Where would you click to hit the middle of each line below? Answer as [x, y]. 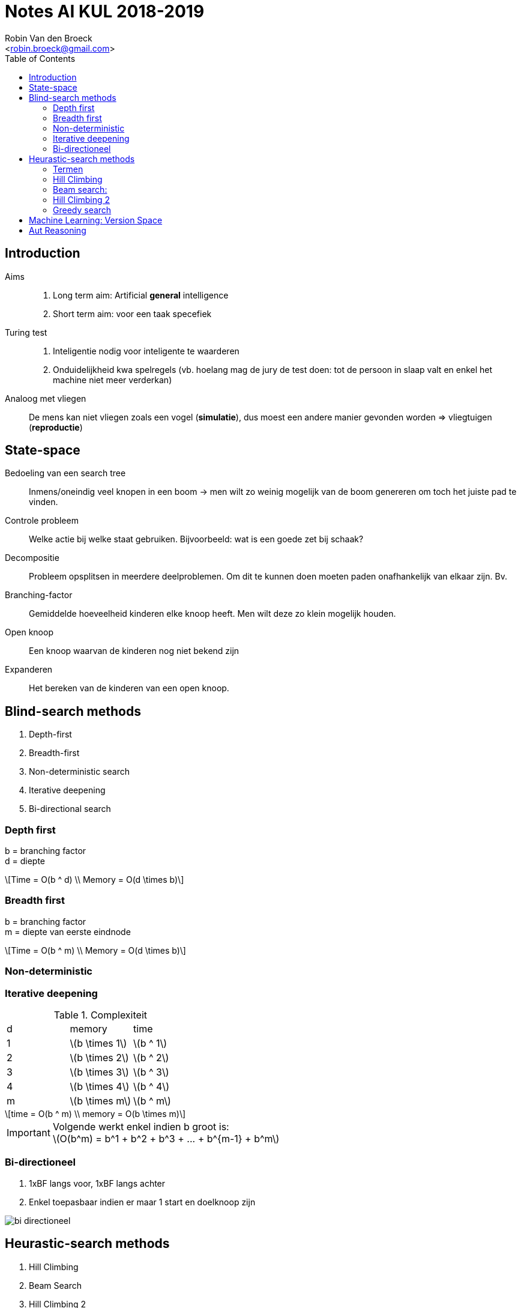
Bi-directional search [70, 809]
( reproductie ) [56, 427]
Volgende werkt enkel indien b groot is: [141, 1126]
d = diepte [25, 861]
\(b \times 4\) [100, 1086]
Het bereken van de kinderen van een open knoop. [129, 688]
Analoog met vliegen [46, 398]
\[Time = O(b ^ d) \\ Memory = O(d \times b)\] [95, 880]
